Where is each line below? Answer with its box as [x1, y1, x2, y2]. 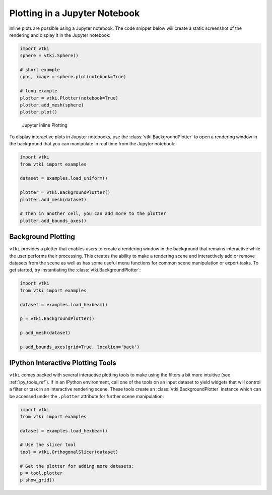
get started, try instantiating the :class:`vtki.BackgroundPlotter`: [9, 267, 141, 273]
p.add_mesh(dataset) [20, 330, 71, 336]
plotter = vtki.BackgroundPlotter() [20, 190, 111, 195]
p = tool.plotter [20, 470, 63, 476]
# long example [20, 88, 57, 94]
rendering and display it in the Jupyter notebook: [9, 32, 111, 38]
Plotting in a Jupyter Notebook [9, 8, 140, 19]
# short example [20, 67, 60, 73]
